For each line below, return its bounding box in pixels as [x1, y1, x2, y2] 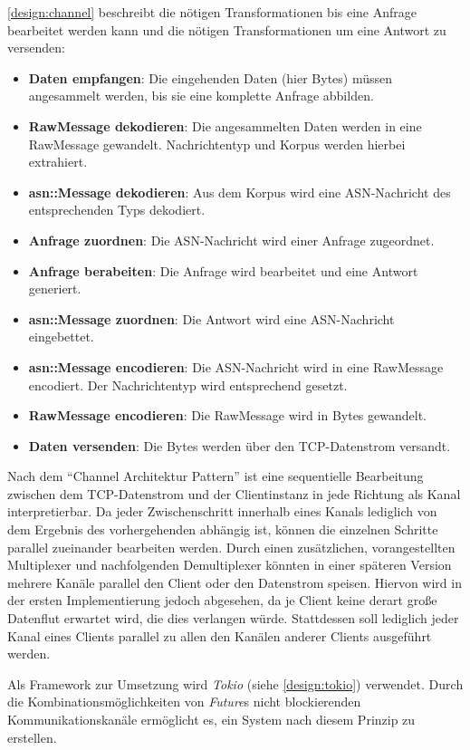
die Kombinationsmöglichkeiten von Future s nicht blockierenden [7, 692, 361, 711]
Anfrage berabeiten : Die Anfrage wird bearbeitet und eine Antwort [28, 261, 418, 280]
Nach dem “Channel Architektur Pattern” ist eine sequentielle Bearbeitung [7, 466, 424, 486]
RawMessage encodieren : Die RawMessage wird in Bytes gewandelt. [28, 406, 427, 425]
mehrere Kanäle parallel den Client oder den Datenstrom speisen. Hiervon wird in [7, 572, 462, 591]
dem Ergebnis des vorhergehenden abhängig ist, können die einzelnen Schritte [7, 520, 438, 539]
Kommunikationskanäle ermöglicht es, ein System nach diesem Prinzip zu [7, 710, 416, 728]
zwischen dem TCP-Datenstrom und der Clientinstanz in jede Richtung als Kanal [7, 484, 461, 503]
